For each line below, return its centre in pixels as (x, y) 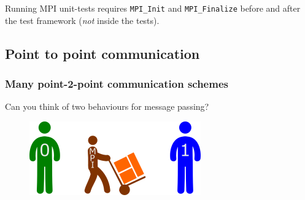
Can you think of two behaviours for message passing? (107, 106)
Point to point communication (102, 53)
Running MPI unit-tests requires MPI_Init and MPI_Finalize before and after (153, 8)
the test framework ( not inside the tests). (82, 20)
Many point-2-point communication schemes (117, 83)
